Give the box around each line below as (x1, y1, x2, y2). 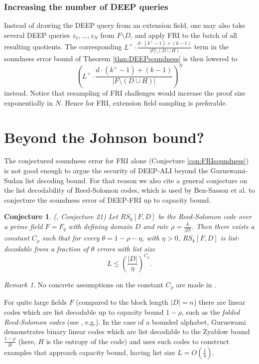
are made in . (176, 279, 217, 289)
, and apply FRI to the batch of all (130, 29, 237, 40)
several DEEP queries (4, 29, 70, 40)
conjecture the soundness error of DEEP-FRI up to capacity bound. (4, 194, 211, 205)
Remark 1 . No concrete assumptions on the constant (4, 279, 163, 289)
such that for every (42, 233, 100, 243)
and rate (143, 221, 169, 231)
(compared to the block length (76, 297, 168, 307)
